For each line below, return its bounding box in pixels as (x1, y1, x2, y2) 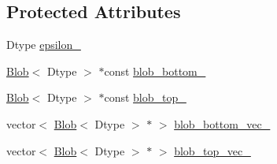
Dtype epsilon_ (6, 36, 81, 53)
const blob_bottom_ (104, 62, 206, 79)
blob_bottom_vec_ (174, 115, 271, 132)
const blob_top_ (104, 89, 187, 106)
